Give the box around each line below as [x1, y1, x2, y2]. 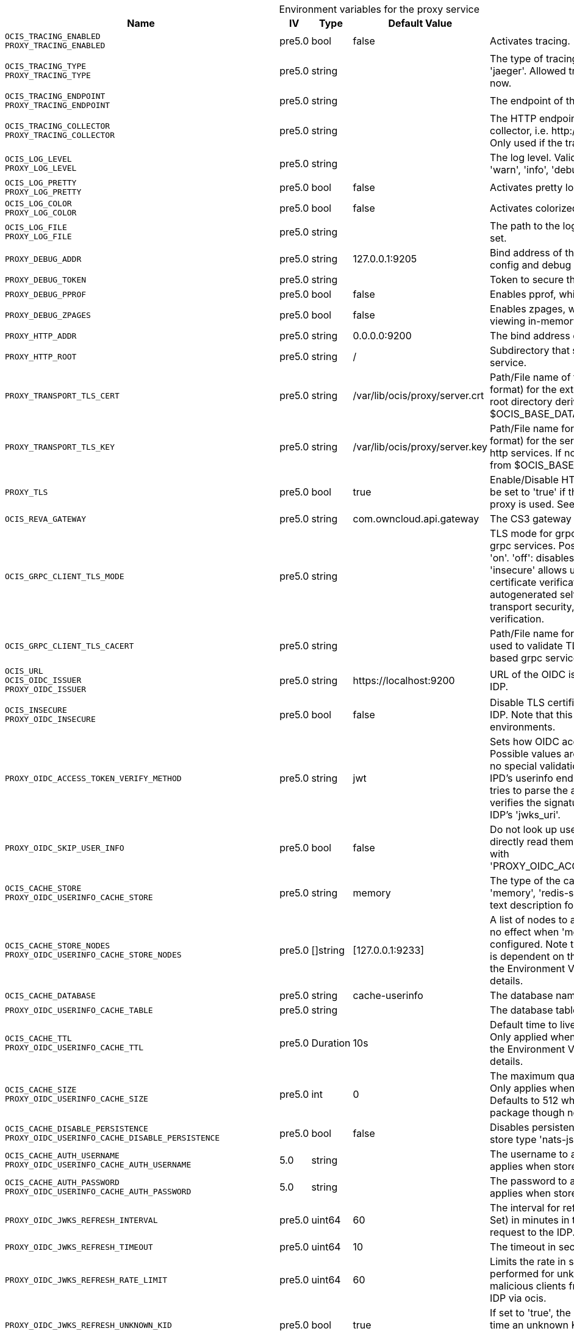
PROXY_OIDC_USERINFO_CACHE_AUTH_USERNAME [5, 1160, 192, 1169]
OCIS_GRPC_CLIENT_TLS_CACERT [5, 641, 134, 651]
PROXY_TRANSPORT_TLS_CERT [5, 391, 120, 400]
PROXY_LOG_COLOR [5, 208, 77, 217]
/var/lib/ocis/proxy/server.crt [353, 389, 484, 402]
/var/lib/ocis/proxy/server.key [353, 441, 488, 453]
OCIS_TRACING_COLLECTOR [5, 121, 110, 131]
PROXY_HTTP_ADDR [5, 331, 77, 341]
